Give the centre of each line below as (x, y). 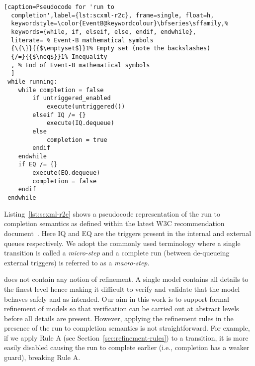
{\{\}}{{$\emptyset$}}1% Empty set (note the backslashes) (111, 49)
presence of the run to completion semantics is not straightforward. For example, (127, 328)
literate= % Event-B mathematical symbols (82, 40)
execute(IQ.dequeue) (80, 123)
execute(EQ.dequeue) (66, 173)
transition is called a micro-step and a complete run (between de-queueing (117, 253)
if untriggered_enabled (72, 98)
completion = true (77, 140)
